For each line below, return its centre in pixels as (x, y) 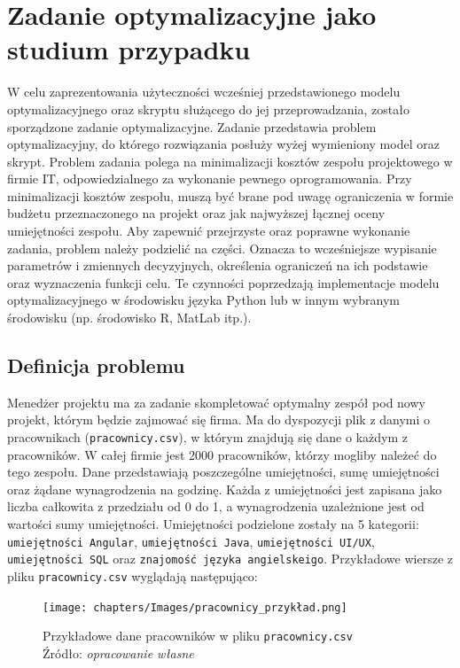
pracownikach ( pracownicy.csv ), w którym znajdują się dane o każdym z (207, 437)
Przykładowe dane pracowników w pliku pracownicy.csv (198, 636)
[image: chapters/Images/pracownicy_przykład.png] (195, 607)
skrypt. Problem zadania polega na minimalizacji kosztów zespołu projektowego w (230, 161)
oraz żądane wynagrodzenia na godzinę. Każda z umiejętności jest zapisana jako (225, 489)
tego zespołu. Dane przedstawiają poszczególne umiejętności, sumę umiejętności (223, 472)
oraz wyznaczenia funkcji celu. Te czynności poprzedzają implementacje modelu (223, 282)
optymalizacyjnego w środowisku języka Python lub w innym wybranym (204, 300)
